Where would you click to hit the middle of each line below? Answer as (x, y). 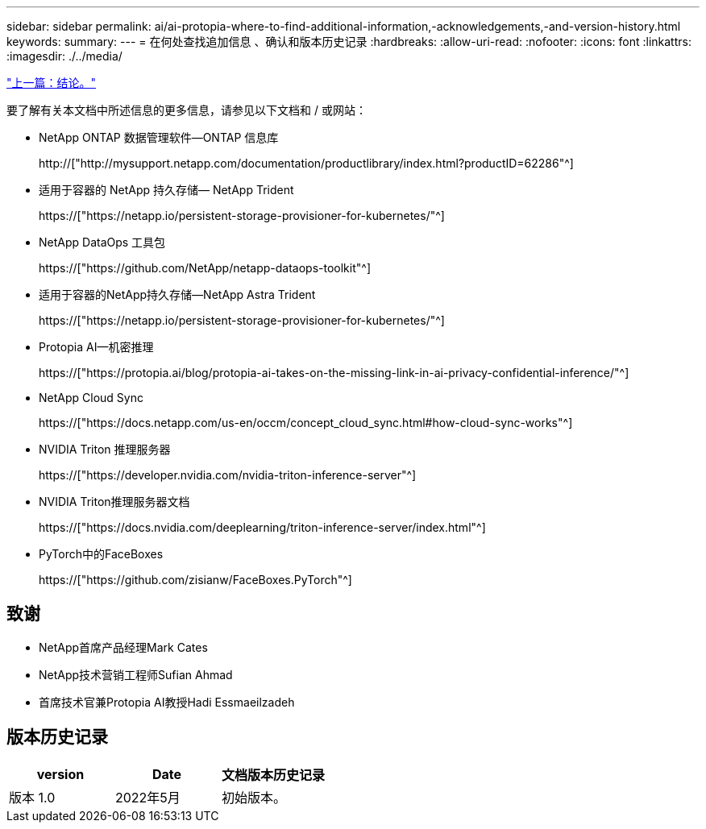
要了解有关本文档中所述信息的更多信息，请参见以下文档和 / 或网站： (187, 110)
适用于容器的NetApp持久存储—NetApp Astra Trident (177, 294)
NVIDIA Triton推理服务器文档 (114, 502)
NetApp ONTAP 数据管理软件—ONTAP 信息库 (159, 137)
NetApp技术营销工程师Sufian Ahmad (136, 674)
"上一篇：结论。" (52, 83)
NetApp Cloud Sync (91, 398)
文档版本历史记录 (274, 775)
